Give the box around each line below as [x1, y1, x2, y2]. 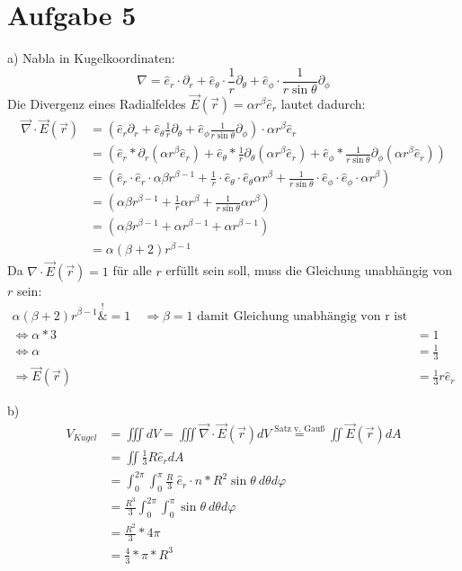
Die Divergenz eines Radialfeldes [7, 94, 186, 112]
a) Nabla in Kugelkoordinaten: [7, 49, 175, 67]
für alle [112, 261, 152, 280]
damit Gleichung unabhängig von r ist [197, 309, 408, 323]
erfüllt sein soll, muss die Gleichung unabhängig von [165, 261, 452, 280]
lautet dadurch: [280, 94, 366, 112]
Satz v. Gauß [274, 424, 325, 434]
